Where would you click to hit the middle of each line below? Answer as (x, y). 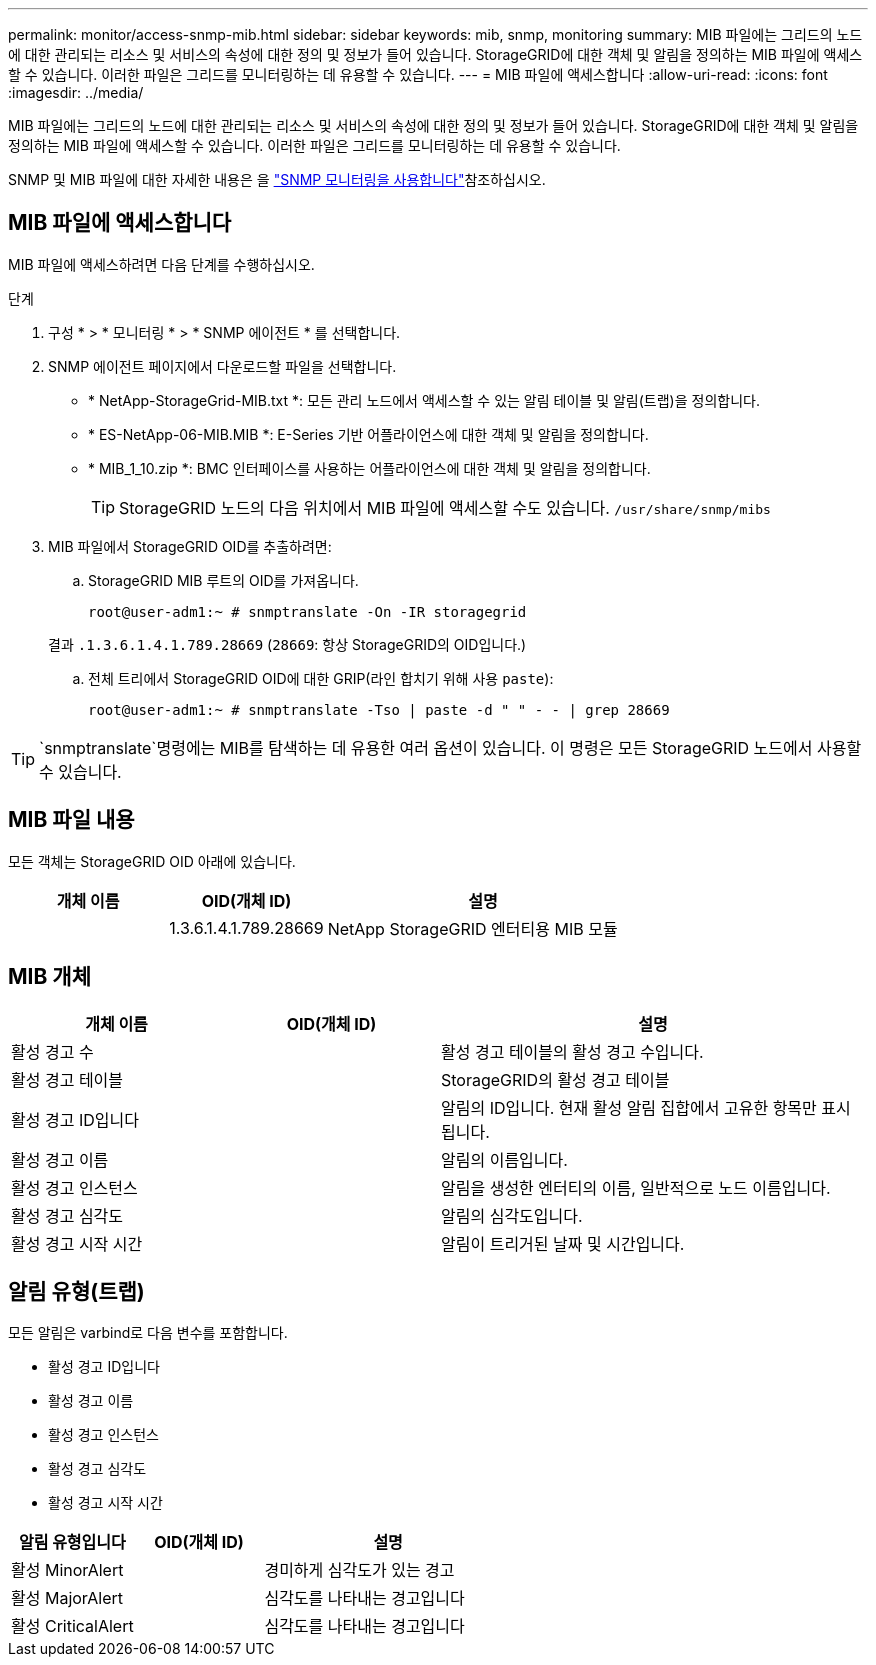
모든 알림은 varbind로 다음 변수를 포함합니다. (148, 1333)
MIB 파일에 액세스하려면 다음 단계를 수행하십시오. (161, 264)
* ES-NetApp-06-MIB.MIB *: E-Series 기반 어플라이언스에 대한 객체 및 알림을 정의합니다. (368, 434)
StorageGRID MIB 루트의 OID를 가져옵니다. (223, 580)
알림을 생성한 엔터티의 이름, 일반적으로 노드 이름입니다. (636, 1187)
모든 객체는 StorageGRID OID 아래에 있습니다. (152, 861)
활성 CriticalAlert (72, 1626)
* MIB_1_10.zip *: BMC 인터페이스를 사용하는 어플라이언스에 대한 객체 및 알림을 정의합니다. (369, 468)
